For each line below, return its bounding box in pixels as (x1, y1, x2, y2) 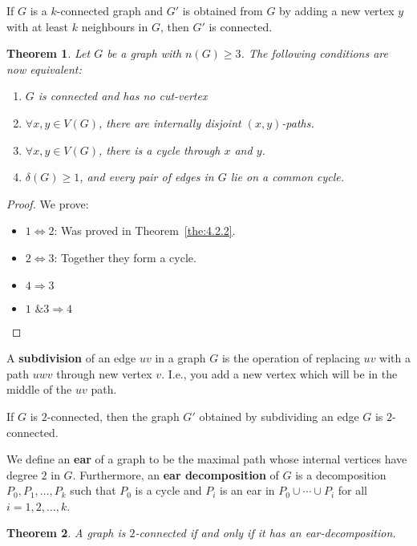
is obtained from (182, 2, 263, 18)
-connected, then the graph (47, 407, 180, 424)
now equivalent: (6, 60, 82, 77)
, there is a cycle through (99, 141, 221, 158)
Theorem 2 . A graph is (6, 524, 126, 541)
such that (70, 482, 116, 499)
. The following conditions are (241, 45, 388, 62)
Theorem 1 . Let (6, 45, 91, 62)
